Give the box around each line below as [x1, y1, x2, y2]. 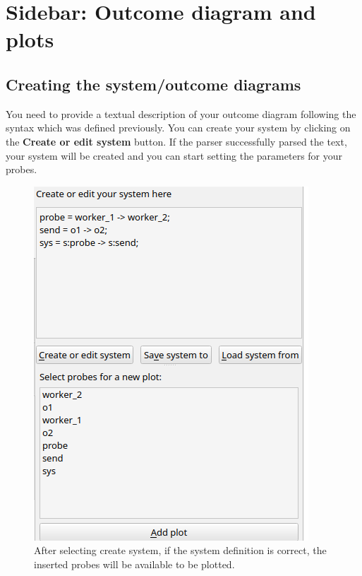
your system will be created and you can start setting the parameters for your [6, 148, 343, 163]
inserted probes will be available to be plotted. [34, 556, 235, 571]
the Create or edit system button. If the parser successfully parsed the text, [6, 134, 347, 148]
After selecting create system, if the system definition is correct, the [34, 543, 327, 558]
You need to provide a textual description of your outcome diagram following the [6, 106, 356, 121]
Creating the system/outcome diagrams [6, 73, 301, 95]
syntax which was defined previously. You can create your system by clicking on [6, 120, 351, 135]
